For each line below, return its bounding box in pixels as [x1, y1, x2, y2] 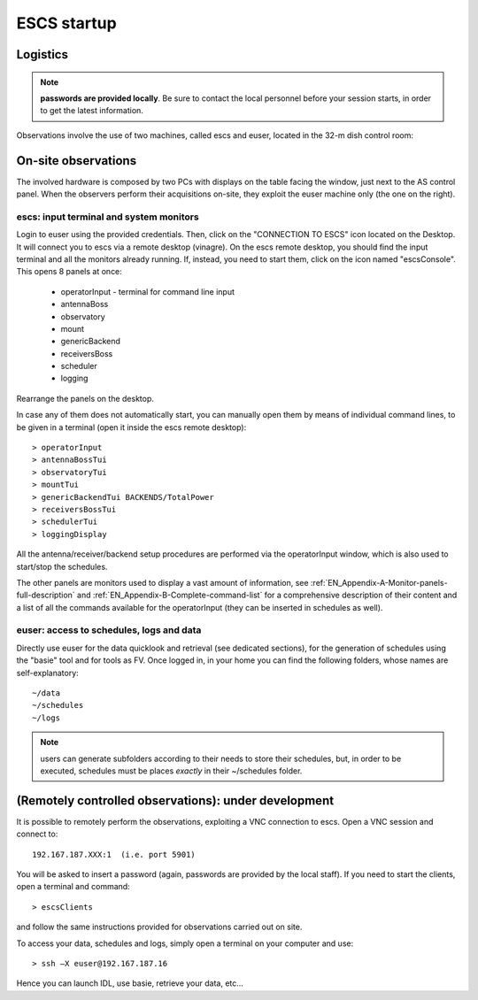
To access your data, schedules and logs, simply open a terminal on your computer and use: [16, 938, 354, 949]
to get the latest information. [40, 105, 143, 116]
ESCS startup [16, 13, 117, 33]
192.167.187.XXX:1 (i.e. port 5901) [32, 850, 197, 859]
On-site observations [16, 153, 137, 168]
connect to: [16, 828, 58, 840]
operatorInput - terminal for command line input [60, 286, 235, 296]
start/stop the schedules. [16, 561, 108, 572]
